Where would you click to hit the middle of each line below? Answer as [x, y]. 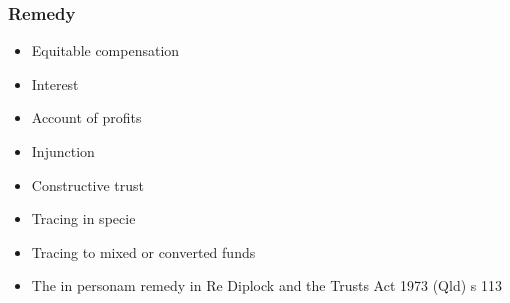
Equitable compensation [105, 50]
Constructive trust [88, 184]
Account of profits [86, 117]
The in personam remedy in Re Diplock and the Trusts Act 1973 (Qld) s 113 [266, 285]
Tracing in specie [83, 218]
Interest [55, 83]
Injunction [63, 151]
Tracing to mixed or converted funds [143, 251]
